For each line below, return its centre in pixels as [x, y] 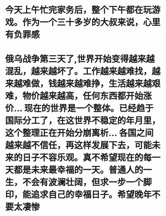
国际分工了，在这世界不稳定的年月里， [83, 121]
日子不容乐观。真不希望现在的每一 [92, 158]
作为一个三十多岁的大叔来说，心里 [92, 22]
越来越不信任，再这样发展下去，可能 [79, 145]
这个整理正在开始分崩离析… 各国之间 [79, 133]
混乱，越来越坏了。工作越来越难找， [79, 72]
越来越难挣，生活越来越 [104, 84]
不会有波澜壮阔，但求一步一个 [83, 182]
